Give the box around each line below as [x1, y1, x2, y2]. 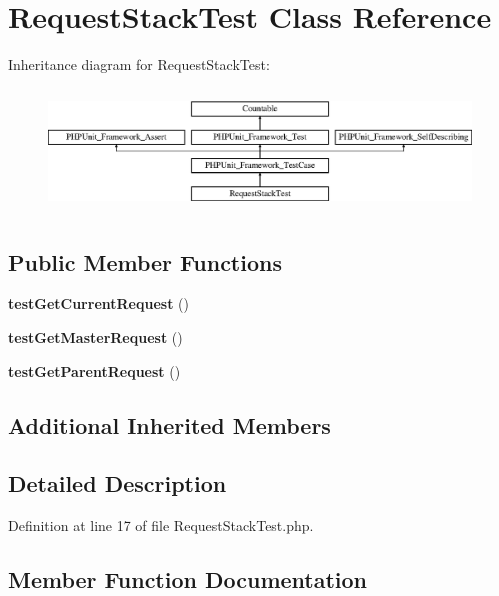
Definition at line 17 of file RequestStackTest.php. [8, 515, 314, 536]
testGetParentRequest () [8, 360, 181, 381]
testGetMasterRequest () [8, 326, 183, 347]
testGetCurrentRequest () [8, 293, 189, 314]
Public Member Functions [8, 246, 282, 277]
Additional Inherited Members [8, 409, 331, 440]
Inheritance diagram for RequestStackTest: [8, 54, 270, 75]
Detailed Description [8, 468, 227, 499]
